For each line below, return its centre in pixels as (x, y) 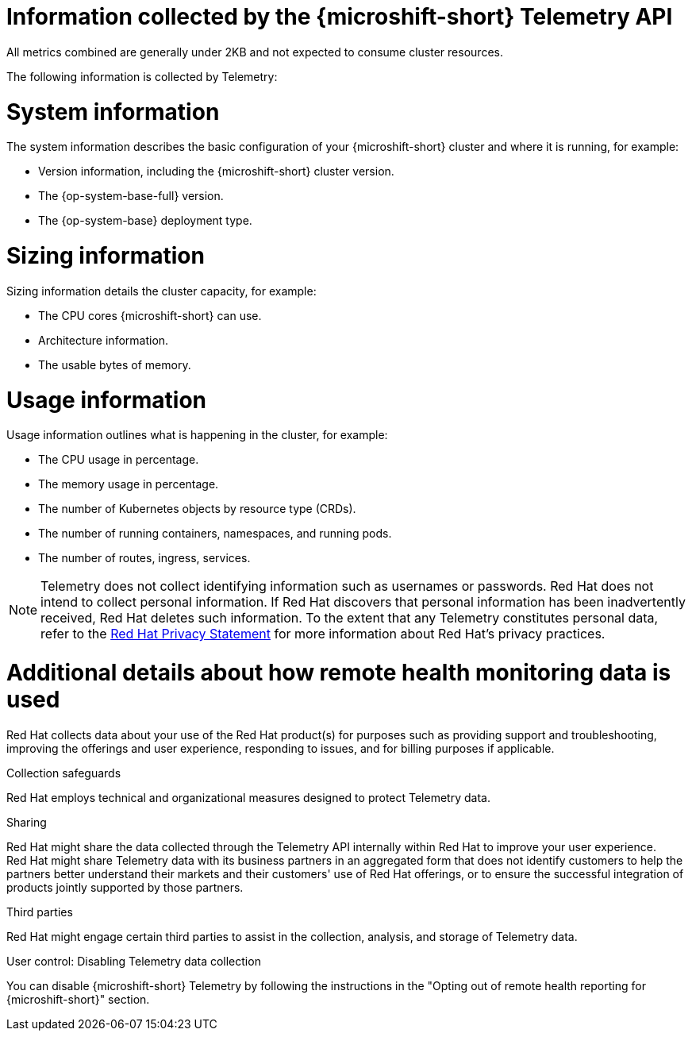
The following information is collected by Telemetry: (142, 76)
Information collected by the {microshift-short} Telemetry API (340, 17)
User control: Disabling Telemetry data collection (134, 961)
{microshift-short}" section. (78, 999)
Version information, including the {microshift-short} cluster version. (216, 172)
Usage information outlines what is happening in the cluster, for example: (197, 435)
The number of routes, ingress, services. (144, 558)
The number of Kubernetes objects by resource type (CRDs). (197, 509)
